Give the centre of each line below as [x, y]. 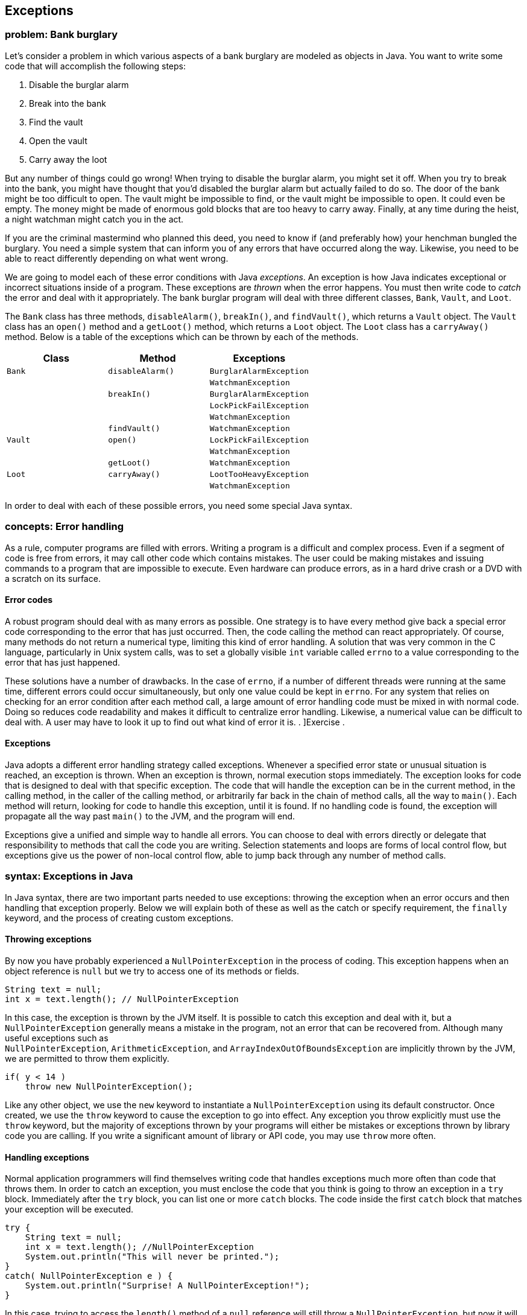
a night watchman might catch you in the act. [94, 219]
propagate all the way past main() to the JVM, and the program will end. [150, 816]
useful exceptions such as [57, 1038]
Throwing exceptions [48, 939]
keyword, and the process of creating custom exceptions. [119, 918]
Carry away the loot [68, 159]
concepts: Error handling [65, 527]
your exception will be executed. [69, 1209]
